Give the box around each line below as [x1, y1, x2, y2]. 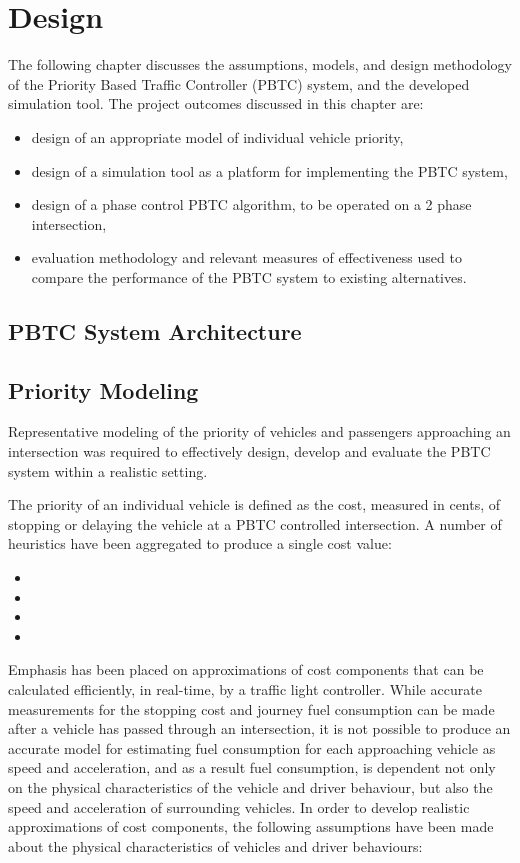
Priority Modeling [8, 374, 199, 405]
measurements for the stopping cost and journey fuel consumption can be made [8, 698, 495, 719]
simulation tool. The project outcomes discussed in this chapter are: [8, 93, 424, 114]
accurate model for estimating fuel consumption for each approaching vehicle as [8, 737, 496, 758]
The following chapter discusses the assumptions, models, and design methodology [8, 54, 512, 75]
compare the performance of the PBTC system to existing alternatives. [31, 266, 467, 287]
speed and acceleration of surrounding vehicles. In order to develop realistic [8, 796, 470, 817]
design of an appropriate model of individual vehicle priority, [31, 126, 404, 147]
